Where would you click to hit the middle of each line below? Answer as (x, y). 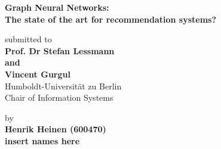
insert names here (42, 140)
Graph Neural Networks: (57, 7)
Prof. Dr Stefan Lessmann (60, 50)
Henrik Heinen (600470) (56, 129)
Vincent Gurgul (38, 74)
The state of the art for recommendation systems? (111, 19)
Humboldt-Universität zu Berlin (63, 86)
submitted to (28, 39)
